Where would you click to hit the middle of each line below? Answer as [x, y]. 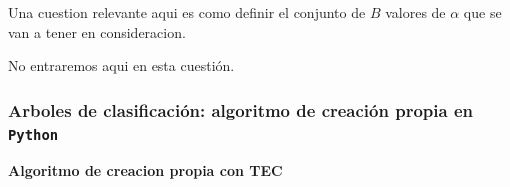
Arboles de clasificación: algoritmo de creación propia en [240, 109]
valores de [415, 12]
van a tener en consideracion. [97, 31]
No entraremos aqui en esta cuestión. [121, 65]
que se [482, 12]
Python [33, 134]
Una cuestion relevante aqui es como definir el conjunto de [187, 12]
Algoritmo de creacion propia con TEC [145, 170]
